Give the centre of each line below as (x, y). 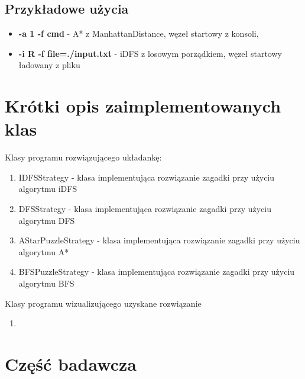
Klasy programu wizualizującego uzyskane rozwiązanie (103, 303)
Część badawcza (71, 364)
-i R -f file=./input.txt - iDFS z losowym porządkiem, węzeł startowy (150, 53)
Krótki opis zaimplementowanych (143, 106)
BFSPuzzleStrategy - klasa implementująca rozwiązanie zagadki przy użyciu (157, 272)
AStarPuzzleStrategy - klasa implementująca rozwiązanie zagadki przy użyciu (159, 240)
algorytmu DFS (47, 220)
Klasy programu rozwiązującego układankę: (83, 157)
